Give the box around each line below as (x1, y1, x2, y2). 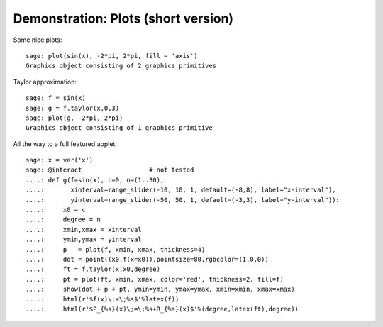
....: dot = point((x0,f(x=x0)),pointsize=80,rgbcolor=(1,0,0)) (26, 255, 269, 263)
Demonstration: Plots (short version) (13, 11, 234, 26)
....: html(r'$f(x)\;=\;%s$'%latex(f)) (26, 295, 179, 303)
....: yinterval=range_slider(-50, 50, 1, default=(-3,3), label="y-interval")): (26, 196, 340, 204)
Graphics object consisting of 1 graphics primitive (26, 124, 213, 132)
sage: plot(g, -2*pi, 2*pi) (26, 113, 123, 122)
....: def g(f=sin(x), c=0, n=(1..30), (26, 176, 165, 184)
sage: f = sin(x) (26, 94, 86, 102)
